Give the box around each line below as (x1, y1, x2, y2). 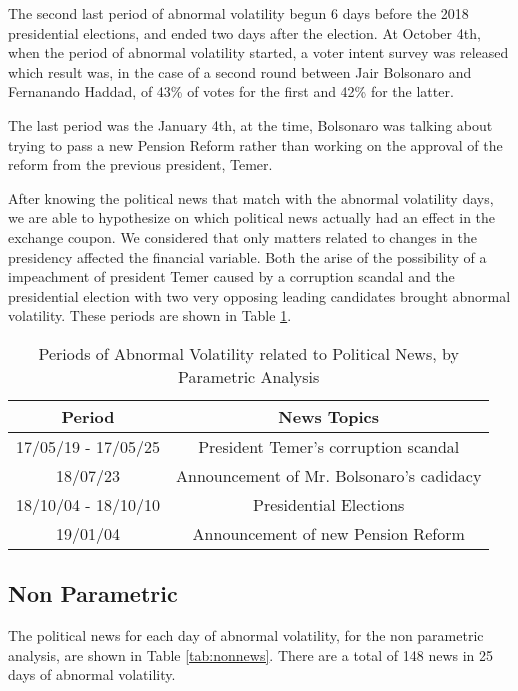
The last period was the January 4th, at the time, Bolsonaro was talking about (8, 114, 493, 135)
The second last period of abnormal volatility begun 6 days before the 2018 (8, 3, 469, 23)
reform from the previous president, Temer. (8, 154, 273, 175)
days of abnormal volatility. (8, 664, 176, 685)
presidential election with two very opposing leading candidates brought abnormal (8, 285, 511, 306)
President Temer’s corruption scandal (198, 434, 460, 458)
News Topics (278, 404, 380, 428)
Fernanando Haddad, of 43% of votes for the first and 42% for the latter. (8, 81, 454, 102)
